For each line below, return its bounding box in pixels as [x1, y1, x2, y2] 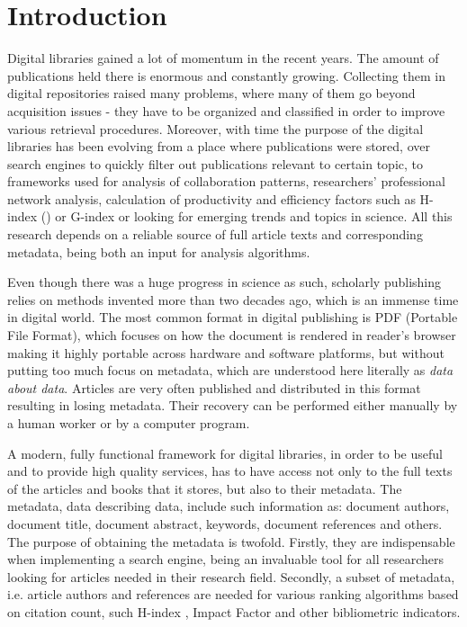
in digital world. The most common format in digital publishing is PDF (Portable [7, 308, 458, 327]
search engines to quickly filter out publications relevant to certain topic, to [7, 154, 423, 173]
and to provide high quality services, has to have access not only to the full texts [7, 461, 453, 480]
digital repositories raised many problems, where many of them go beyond [7, 84, 416, 103]
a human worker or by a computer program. [7, 414, 250, 432]
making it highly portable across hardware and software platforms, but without [7, 343, 445, 362]
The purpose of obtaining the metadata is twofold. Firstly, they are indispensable [7, 532, 455, 551]
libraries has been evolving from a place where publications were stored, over [7, 137, 430, 156]
